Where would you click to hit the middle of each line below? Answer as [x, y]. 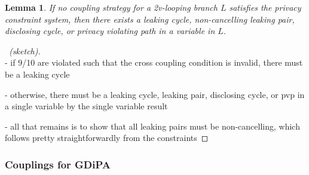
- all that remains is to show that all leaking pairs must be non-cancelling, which [152, 126]
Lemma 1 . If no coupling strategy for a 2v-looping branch [111, 7]
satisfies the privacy [265, 7]
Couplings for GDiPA [58, 164]
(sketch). [25, 50]
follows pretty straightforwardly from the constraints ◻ [107, 138]
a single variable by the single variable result [86, 106]
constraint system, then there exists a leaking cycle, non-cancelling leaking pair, [150, 19]
